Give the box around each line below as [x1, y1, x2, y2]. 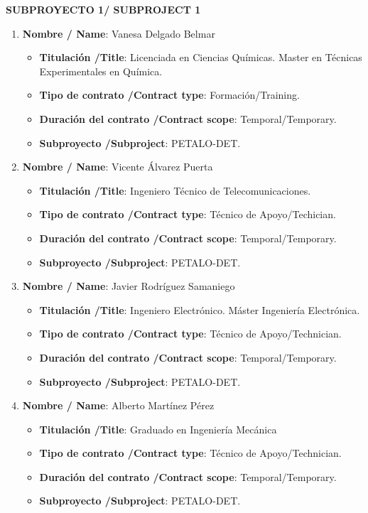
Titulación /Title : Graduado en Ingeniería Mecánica [39, 421, 277, 436]
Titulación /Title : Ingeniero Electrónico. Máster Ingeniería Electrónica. [39, 302, 360, 317]
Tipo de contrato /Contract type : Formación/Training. [39, 87, 300, 102]
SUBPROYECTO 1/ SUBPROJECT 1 [6, 2, 201, 16]
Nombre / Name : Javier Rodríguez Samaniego [22, 279, 235, 293]
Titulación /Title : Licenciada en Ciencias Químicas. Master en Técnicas [39, 50, 362, 65]
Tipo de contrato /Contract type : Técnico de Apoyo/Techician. [39, 207, 336, 222]
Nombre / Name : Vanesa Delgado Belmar [22, 26, 215, 40]
